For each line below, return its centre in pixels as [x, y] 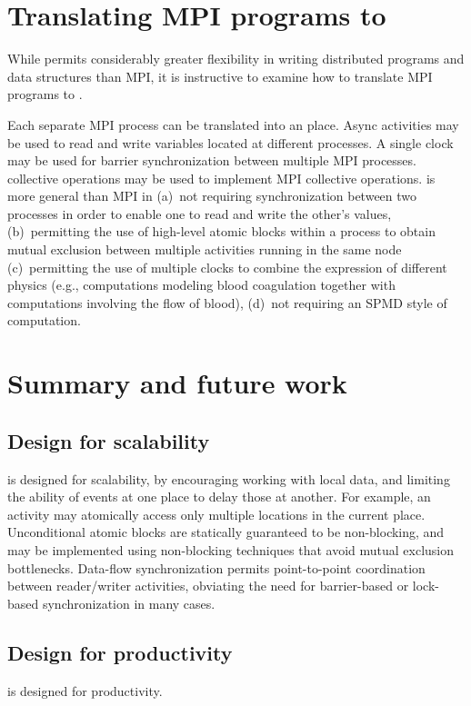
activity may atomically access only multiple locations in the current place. [216, 514]
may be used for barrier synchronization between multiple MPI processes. [212, 160]
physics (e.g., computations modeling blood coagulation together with [201, 285]
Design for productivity [120, 652]
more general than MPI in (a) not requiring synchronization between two [212, 196]
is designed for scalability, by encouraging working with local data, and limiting [229, 478]
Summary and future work [177, 383]
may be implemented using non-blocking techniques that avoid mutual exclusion [231, 549]
